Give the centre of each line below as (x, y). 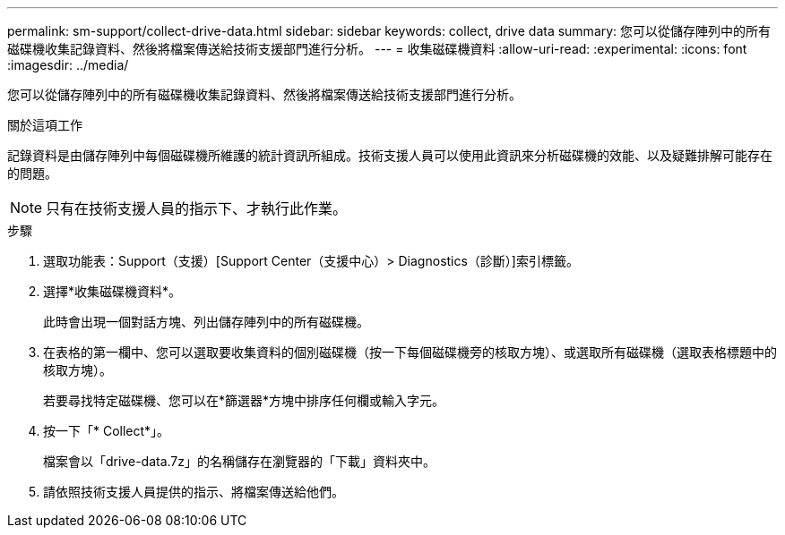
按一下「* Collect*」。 (107, 431)
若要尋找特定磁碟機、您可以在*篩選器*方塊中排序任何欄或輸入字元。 (244, 400)
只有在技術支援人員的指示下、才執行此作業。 (197, 208)
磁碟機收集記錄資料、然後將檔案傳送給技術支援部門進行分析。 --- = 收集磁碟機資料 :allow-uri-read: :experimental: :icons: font (377, 49)
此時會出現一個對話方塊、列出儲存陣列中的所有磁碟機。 (206, 322)
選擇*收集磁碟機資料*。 (112, 291)
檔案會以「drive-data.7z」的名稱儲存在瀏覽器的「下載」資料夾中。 (239, 461)
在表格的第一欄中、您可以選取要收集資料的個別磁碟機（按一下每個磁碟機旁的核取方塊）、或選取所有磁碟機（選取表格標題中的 (410, 352)
